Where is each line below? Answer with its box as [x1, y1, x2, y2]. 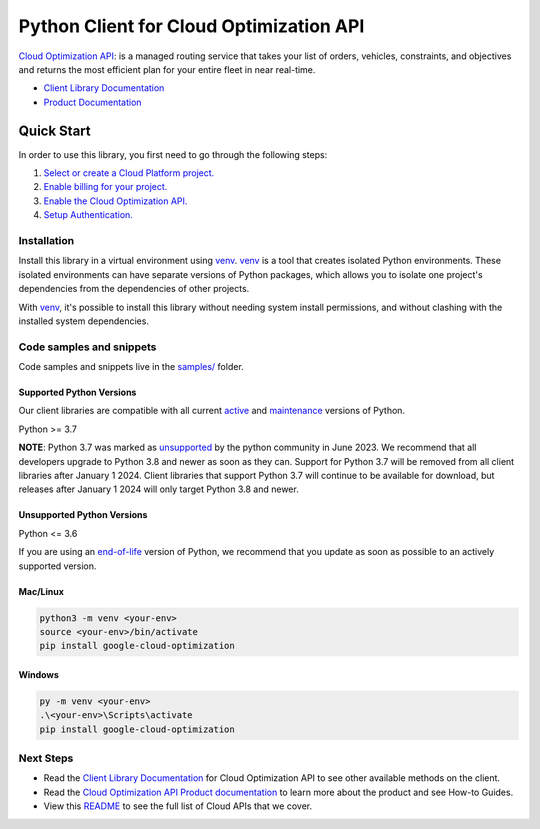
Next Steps [18, 751, 74, 765]
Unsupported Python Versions [18, 509, 148, 521]
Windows [18, 668, 59, 680]
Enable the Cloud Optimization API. [43, 195, 188, 207]
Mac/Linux [18, 585, 65, 597]
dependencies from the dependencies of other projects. [18, 283, 250, 295]
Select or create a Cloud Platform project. [43, 167, 215, 179]
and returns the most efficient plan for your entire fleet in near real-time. [18, 63, 316, 75]
